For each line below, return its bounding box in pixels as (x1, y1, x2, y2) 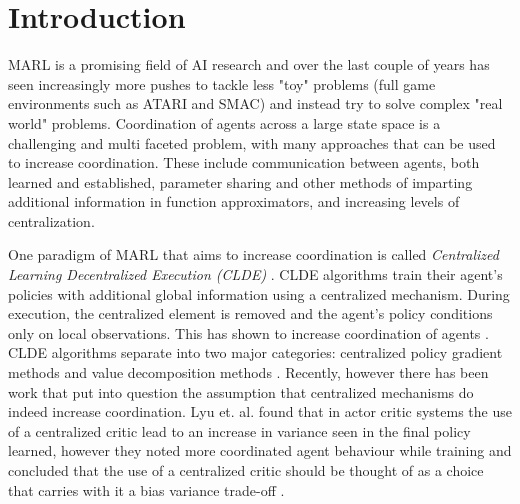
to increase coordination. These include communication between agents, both (8, 152, 480, 173)
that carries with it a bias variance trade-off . (8, 479, 285, 500)
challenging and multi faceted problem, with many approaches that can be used (8, 132, 496, 153)
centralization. (8, 210, 95, 231)
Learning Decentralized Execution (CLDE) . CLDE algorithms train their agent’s (8, 264, 503, 285)
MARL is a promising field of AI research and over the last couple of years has (8, 54, 490, 75)
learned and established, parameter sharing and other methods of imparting (8, 171, 473, 192)
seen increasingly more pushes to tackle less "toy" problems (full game (8, 73, 436, 94)
